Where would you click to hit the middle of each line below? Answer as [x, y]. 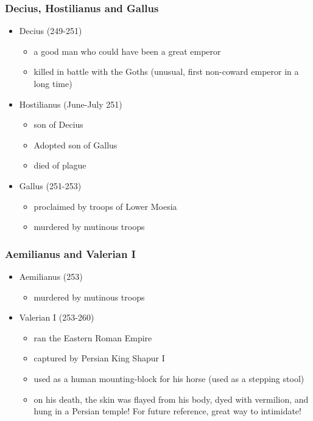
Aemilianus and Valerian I [70, 253]
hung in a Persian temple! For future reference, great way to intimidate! [167, 411]
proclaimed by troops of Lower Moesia [105, 206]
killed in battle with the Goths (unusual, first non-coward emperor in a [166, 71]
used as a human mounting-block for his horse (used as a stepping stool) [169, 378]
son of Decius [58, 124]
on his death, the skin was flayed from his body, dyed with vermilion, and [171, 399]
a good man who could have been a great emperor [127, 51]
